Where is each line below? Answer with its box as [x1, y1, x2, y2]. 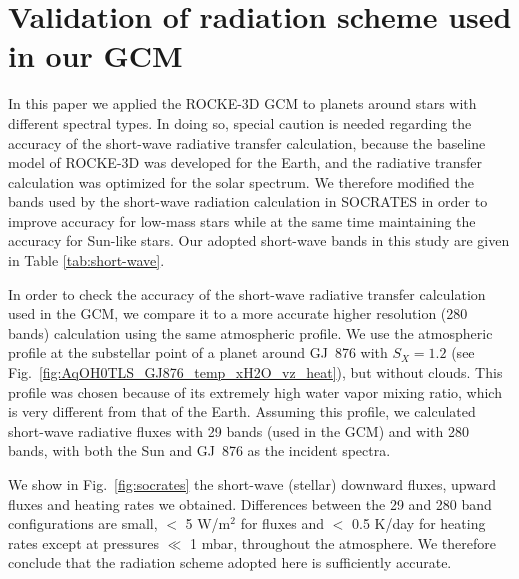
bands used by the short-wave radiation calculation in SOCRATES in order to [8, 191, 488, 212]
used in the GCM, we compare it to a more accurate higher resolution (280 [8, 303, 468, 324]
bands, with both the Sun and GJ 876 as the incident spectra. [8, 440, 391, 461]
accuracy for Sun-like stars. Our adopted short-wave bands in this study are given [8, 230, 510, 251]
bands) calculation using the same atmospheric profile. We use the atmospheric [8, 322, 493, 343]
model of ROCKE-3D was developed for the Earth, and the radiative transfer [8, 152, 483, 173]
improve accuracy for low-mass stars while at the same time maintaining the [8, 210, 476, 231]
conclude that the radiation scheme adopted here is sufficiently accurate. [8, 552, 452, 573]
